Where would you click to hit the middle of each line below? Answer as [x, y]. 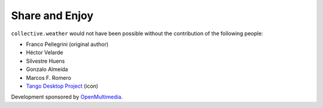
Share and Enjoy [52, 16]
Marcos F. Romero [49, 78]
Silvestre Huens [45, 61]
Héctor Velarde [45, 53]
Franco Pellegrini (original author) [67, 44]
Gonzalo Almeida [47, 69]
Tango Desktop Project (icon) [62, 86]
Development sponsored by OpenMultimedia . [67, 97]
